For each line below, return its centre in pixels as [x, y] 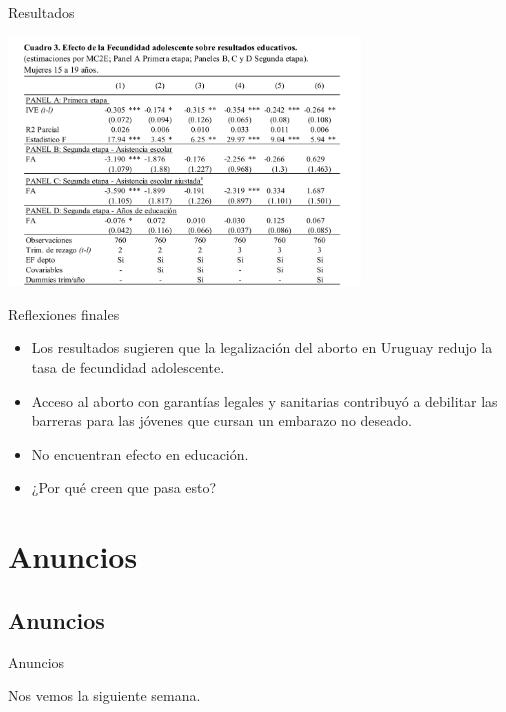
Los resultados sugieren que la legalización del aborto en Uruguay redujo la [262, 347]
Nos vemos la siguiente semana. [104, 695]
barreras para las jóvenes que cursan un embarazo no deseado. [221, 420]
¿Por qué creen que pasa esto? [124, 487]
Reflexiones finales [64, 313]
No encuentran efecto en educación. [140, 453]
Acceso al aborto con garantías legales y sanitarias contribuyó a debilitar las [264, 400]
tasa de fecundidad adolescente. [128, 367]
